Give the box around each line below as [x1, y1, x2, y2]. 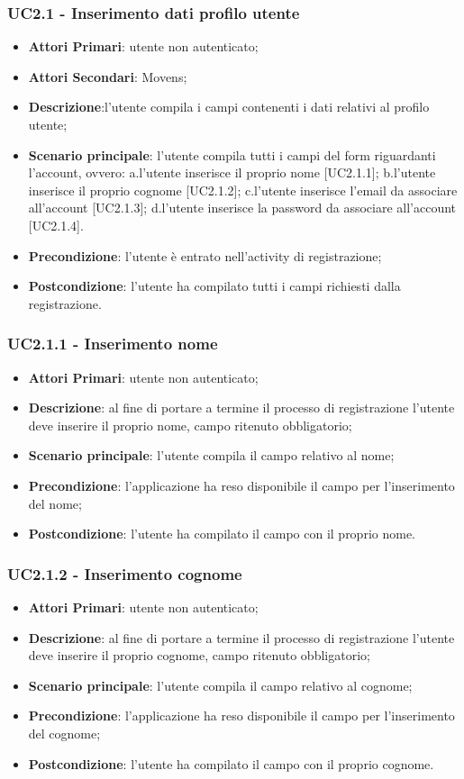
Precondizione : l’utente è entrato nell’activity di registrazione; [28, 246, 382, 265]
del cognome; [28, 723, 101, 742]
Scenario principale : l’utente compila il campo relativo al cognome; [28, 675, 413, 694]
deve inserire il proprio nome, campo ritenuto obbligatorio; [28, 415, 352, 434]
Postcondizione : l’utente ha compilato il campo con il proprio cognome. [28, 754, 434, 773]
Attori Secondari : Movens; [28, 67, 187, 86]
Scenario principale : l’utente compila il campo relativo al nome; [28, 446, 395, 465]
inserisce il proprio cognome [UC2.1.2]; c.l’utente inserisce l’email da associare [28, 180, 458, 199]
